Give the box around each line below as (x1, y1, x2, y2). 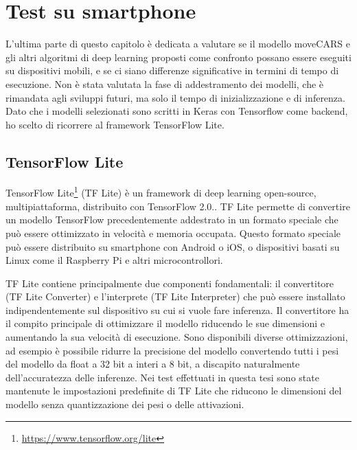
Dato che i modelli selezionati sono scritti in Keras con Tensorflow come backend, (5, 104, 348, 118)
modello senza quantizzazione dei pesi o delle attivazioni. (5, 397, 244, 412)
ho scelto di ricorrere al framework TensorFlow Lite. (5, 117, 224, 131)
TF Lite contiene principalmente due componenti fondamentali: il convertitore (5, 275, 334, 290)
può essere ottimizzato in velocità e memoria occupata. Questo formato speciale (5, 225, 341, 240)
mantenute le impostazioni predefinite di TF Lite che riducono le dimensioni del (5, 383, 342, 398)
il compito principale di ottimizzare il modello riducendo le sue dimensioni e (5, 316, 325, 330)
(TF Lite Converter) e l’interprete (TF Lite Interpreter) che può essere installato (5, 289, 345, 304)
